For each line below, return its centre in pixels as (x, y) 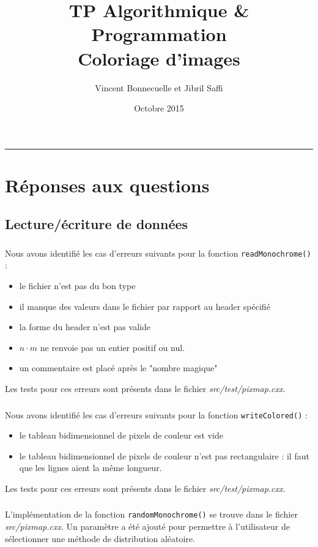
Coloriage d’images (159, 58)
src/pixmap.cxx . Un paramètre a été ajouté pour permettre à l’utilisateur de (147, 526)
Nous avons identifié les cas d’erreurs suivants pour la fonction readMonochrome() (158, 253)
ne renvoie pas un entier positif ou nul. (113, 347)
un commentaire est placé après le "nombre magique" (118, 368)
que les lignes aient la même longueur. (91, 468)
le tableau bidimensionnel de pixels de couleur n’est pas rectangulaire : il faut (164, 455)
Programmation (159, 34)
